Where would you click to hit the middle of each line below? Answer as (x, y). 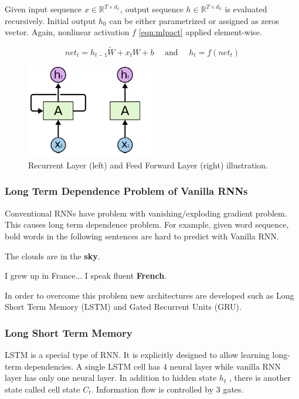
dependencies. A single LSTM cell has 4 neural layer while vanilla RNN (152, 366)
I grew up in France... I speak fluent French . (86, 275)
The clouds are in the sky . (52, 256)
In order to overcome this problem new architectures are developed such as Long (149, 295)
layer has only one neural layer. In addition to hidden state (111, 378)
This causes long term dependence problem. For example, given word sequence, (147, 224)
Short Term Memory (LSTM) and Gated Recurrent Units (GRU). (123, 307)
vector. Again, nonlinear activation (67, 32)
